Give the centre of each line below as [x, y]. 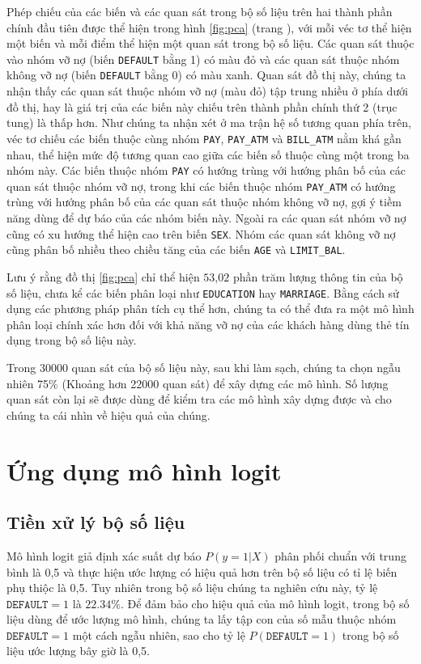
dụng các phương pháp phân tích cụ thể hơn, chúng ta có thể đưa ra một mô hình [210, 309]
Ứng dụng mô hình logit [144, 470]
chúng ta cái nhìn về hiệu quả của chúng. [108, 414]
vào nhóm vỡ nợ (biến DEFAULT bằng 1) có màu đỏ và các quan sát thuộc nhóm [203, 59]
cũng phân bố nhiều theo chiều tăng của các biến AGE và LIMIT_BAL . [176, 250]
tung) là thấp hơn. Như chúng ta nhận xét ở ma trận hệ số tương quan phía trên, [209, 123]
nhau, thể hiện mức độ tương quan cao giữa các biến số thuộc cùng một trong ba [208, 154]
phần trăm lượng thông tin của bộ [318, 276]
